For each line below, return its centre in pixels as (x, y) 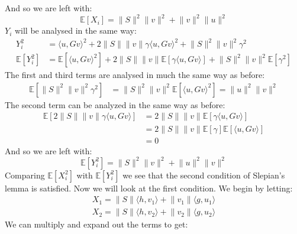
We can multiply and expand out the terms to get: (96, 224)
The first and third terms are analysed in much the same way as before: (135, 75)
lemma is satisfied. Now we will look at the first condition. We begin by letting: (149, 188)
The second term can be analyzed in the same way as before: (115, 104)
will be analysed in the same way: (75, 30)
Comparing (25, 175)
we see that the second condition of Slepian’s (204, 175)
